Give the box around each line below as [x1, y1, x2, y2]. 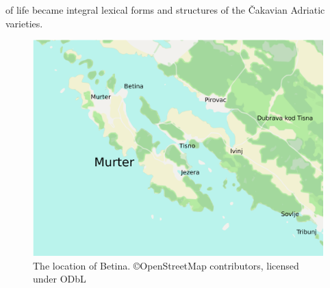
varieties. [5, 16, 43, 30]
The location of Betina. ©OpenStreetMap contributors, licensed [33, 258, 299, 272]
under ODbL [33, 272, 86, 286]
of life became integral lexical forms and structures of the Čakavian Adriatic [5, 3, 325, 16]
